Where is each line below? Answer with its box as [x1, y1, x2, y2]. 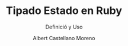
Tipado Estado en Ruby [5, 4, 123, 17]
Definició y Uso [45, 23, 83, 30]
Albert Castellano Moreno [32, 34, 96, 41]
